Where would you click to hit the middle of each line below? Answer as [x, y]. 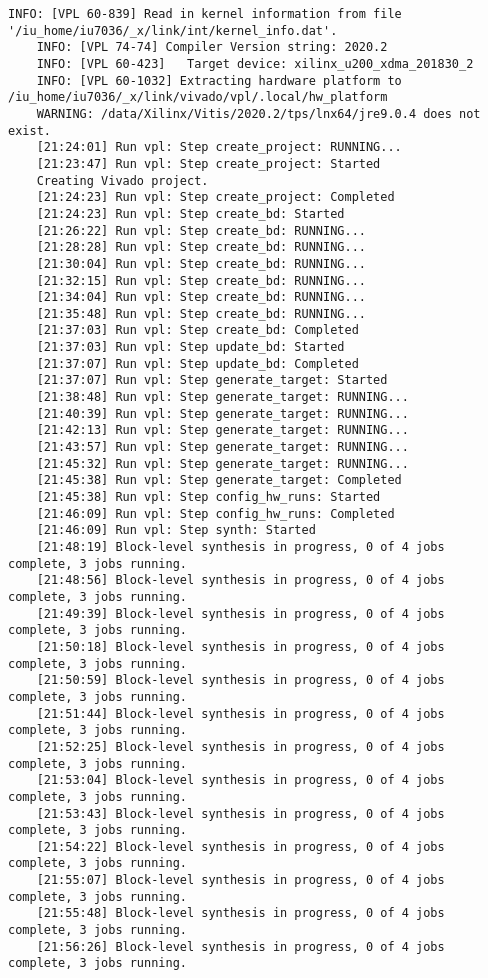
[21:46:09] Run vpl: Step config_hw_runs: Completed [215, 513]
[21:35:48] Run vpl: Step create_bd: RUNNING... [201, 313]
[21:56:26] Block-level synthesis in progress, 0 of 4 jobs [240, 946]
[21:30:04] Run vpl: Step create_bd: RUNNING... [201, 263]
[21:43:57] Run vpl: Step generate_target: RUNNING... [222, 447]
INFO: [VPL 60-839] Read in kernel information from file [205, 14]
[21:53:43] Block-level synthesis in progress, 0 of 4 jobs [240, 813]
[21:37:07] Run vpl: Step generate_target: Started [212, 380]
